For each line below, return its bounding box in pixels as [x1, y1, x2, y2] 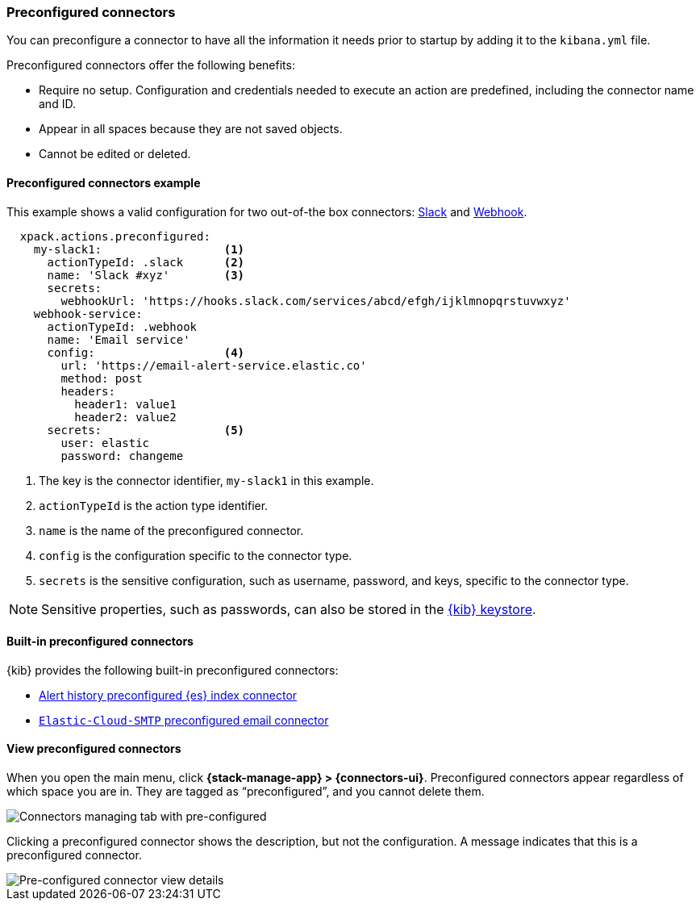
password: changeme [60, 449, 184, 462]
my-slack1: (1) [33, 242, 245, 256]
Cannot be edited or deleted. [39, 147, 191, 161]
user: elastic [60, 436, 150, 449]
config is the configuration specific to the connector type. [39, 548, 352, 562]
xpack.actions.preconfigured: [19, 229, 210, 243]
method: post [60, 371, 143, 385]
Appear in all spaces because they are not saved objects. [39, 122, 343, 136]
